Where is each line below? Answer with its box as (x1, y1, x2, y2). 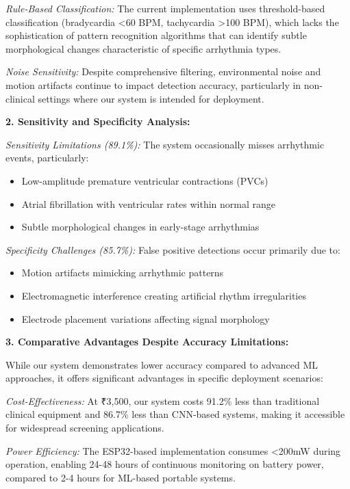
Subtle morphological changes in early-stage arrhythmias (21, 220, 260, 234)
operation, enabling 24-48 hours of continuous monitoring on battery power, (5, 457, 324, 471)
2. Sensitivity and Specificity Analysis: (5, 114, 190, 129)
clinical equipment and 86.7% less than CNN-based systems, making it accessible (5, 407, 345, 421)
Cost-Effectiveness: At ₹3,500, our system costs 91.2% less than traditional (5, 393, 320, 408)
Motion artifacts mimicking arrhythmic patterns (21, 265, 224, 280)
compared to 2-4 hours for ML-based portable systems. (5, 470, 236, 484)
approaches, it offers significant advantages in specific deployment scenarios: (5, 371, 323, 385)
